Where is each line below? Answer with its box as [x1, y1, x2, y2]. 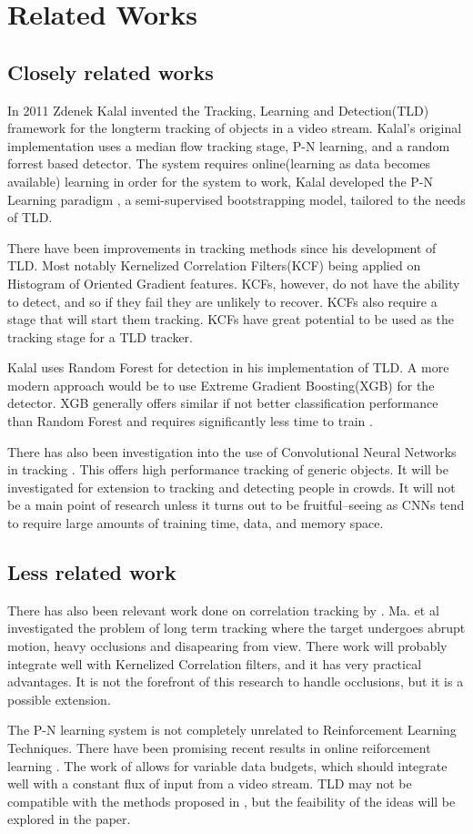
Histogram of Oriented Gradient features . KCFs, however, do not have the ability [7, 273, 460, 292]
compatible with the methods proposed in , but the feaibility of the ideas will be [7, 791, 456, 810]
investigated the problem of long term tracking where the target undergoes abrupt [7, 618, 466, 637]
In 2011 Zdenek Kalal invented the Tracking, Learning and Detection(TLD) [7, 100, 429, 119]
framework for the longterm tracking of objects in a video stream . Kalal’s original [7, 118, 462, 137]
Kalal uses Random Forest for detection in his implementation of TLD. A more [7, 358, 449, 377]
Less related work [7, 558, 176, 586]
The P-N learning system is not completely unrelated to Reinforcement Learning [7, 720, 457, 739]
